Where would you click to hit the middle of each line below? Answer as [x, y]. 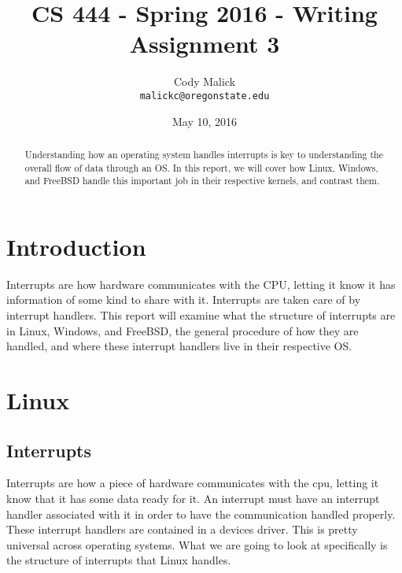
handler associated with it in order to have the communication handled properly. [201, 514]
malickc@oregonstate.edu [205, 96]
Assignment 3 [205, 44]
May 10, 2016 [205, 121]
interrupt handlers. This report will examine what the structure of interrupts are [201, 315]
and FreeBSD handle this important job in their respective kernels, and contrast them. [202, 181]
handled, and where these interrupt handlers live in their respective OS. [179, 346]
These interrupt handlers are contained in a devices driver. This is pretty [182, 529]
